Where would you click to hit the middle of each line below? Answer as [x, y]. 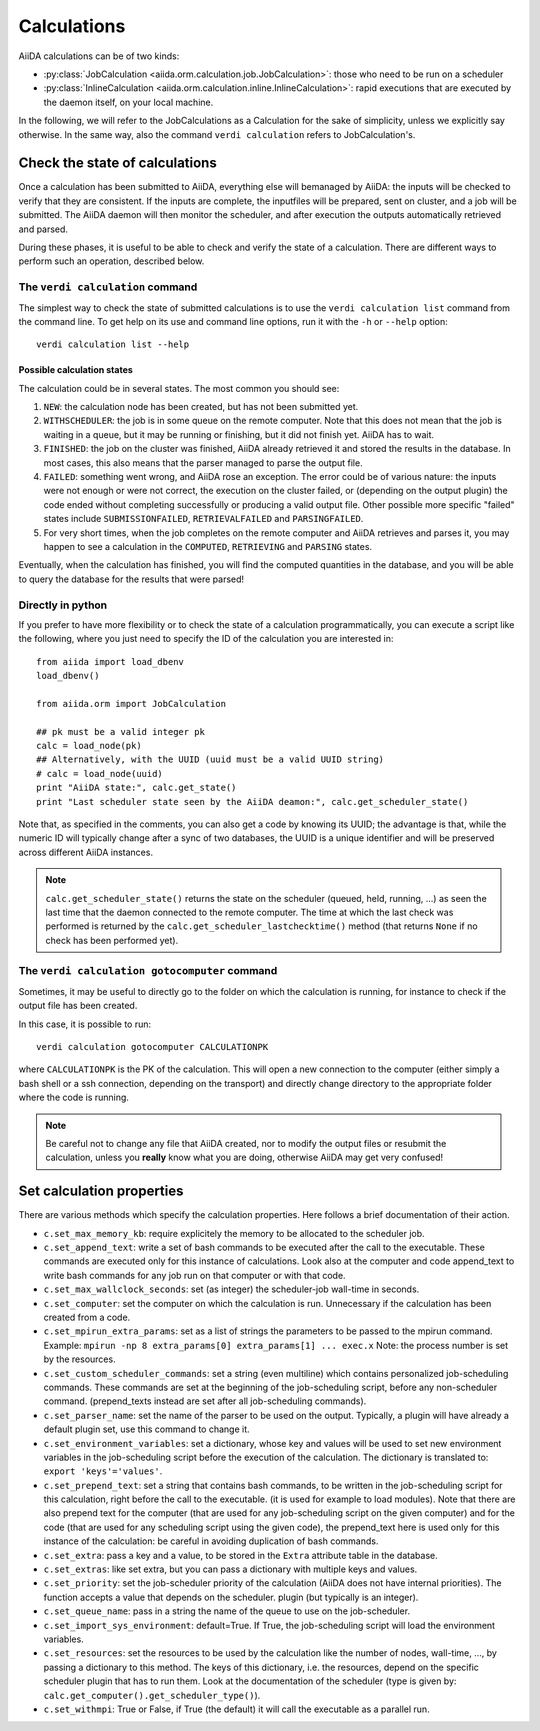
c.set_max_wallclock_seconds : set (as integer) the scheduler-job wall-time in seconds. [231, 1289]
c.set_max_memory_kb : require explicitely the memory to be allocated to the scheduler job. [234, 1233]
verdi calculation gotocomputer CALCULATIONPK [152, 1047]
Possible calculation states [76, 370]
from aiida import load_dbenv [110, 661]
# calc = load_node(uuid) [100, 773]
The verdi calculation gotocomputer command [148, 971]
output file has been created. [78, 1006]
